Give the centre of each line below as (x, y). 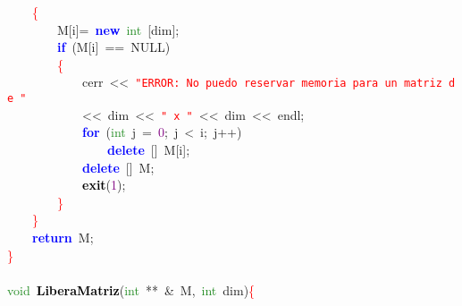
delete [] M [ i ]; (149, 149)
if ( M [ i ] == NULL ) (114, 47)
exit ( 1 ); (104, 185)
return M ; (63, 237)
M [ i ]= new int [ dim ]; (118, 29)
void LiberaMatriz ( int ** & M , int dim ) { (131, 289)
